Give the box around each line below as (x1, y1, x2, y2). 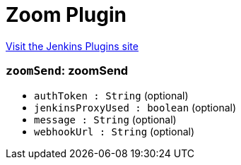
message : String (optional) (34, 113, 177, 126)
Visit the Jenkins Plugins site (6, 39, 139, 52)
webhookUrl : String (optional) (34, 125, 195, 137)
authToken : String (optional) (34, 89, 189, 102)
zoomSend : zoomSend (6, 63, 129, 78)
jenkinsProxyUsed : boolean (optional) (34, 101, 237, 114)
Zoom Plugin (6, 3, 127, 27)
